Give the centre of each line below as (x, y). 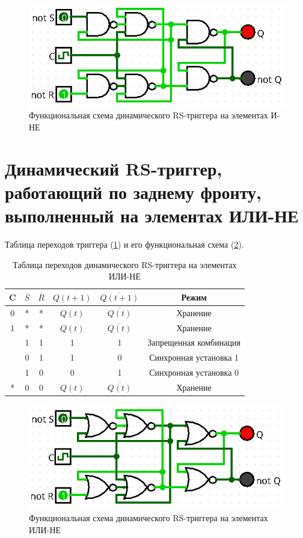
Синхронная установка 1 (194, 357)
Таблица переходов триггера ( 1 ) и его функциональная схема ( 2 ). (124, 244)
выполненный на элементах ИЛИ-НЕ (152, 216)
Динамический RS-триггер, (114, 168)
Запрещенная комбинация (194, 342)
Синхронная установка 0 (194, 372)
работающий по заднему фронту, (133, 191)
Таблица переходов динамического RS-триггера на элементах (125, 264)
